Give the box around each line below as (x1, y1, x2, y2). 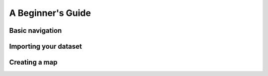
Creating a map (9, 58, 58, 67)
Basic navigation (9, 26, 62, 35)
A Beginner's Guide (9, 7, 91, 18)
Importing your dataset (9, 42, 82, 51)
